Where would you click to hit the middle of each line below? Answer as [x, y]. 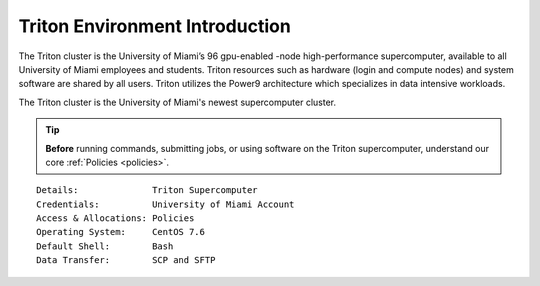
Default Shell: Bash [105, 246]
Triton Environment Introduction [155, 26]
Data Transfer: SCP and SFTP [126, 260]
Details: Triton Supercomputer [147, 190]
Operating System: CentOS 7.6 [120, 232]
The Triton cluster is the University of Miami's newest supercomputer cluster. [177, 102]
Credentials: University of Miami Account [165, 204]
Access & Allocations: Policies [115, 218]
